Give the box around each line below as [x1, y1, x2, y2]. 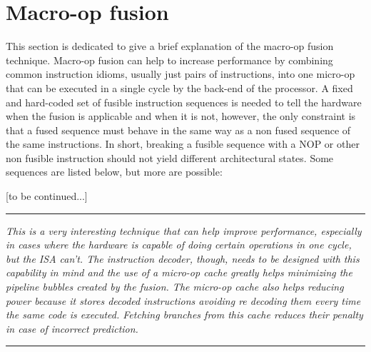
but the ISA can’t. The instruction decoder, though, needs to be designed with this [6, 251, 360, 266]
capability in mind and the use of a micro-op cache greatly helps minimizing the [6, 265, 352, 280]
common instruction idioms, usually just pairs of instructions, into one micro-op [6, 66, 355, 81]
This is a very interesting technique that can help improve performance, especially [6, 223, 362, 238]
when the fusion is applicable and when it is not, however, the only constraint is [6, 109, 356, 124]
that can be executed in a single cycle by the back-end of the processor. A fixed [6, 80, 353, 95]
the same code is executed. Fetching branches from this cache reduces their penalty [6, 307, 363, 322]
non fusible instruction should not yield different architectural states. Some [6, 150, 334, 165]
